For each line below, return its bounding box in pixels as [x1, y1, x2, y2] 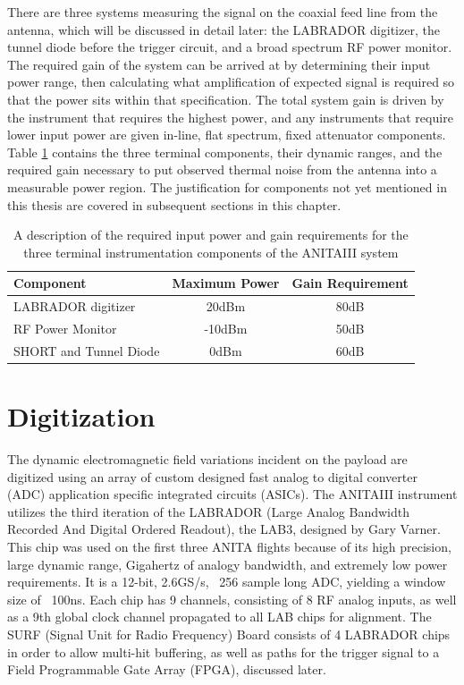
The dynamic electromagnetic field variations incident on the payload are [7, 450, 408, 469]
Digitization [7, 398, 156, 435]
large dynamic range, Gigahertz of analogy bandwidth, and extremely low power [7, 554, 448, 573]
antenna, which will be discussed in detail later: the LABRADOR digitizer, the [7, 20, 440, 38]
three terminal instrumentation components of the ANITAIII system [23, 242, 399, 261]
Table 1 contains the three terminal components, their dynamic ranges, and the [7, 142, 443, 161]
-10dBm [204, 319, 248, 337]
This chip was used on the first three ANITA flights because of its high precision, [7, 537, 451, 556]
